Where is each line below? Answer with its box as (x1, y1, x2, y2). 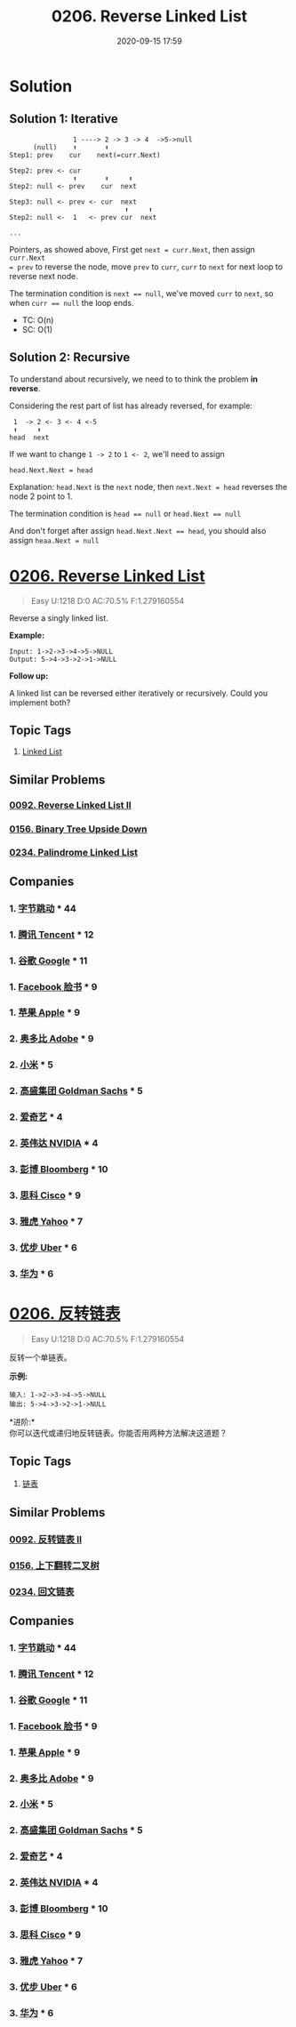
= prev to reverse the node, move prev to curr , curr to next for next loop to (9, 261, 283, 272)
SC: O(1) (21, 324, 53, 334)
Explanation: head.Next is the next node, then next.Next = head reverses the (9, 481, 288, 492)
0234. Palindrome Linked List (9, 847, 139, 859)
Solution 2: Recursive (9, 350, 131, 366)
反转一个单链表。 (9, 1352, 72, 1363)
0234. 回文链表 (9, 1585, 75, 1597)
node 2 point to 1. (9, 491, 73, 502)
